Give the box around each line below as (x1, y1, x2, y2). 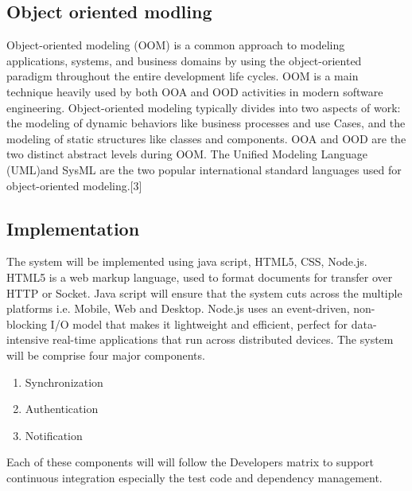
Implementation (6, 216, 140, 240)
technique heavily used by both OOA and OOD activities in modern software (6, 83, 383, 99)
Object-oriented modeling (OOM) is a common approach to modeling (6, 37, 345, 53)
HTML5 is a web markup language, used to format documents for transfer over (6, 268, 393, 285)
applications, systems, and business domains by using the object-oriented (6, 52, 362, 68)
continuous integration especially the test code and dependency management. (6, 469, 383, 485)
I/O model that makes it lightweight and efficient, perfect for (50, 315, 348, 332)
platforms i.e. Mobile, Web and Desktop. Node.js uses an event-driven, (6, 300, 350, 317)
